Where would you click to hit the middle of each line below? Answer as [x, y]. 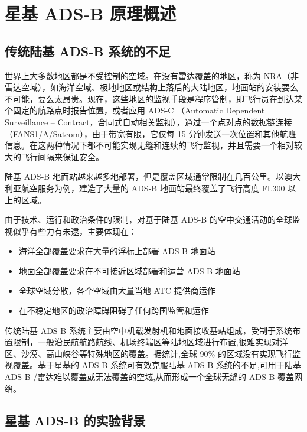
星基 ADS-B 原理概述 [90, 13]
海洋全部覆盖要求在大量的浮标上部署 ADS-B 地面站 [117, 251]
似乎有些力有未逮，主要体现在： [75, 231]
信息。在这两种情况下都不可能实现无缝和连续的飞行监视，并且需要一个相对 [149, 145]
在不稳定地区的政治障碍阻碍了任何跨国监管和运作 [114, 311]
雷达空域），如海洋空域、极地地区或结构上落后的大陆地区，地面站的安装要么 [151, 87]
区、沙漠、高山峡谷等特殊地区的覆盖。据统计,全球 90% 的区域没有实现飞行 [148, 353]
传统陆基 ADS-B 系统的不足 [88, 51]
